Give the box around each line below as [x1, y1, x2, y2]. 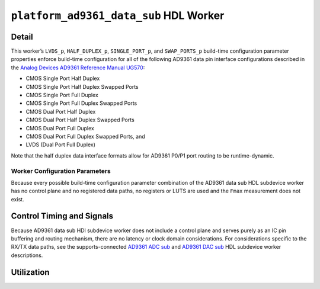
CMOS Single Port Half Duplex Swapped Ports [25, 83, 139, 90]
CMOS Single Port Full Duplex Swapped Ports [25, 99, 137, 107]
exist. [11, 195, 24, 203]
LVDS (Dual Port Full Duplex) [25, 141, 96, 148]
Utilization [11, 267, 50, 277]
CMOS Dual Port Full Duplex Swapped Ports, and [25, 133, 145, 140]
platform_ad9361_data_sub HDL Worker [11, 9, 225, 22]
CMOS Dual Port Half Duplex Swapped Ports [25, 116, 135, 124]
